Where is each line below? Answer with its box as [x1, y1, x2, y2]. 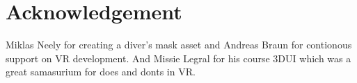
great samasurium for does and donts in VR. [6, 64, 196, 79]
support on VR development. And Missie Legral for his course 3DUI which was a [6, 50, 351, 65]
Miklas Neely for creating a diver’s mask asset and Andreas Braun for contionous [6, 37, 352, 52]
